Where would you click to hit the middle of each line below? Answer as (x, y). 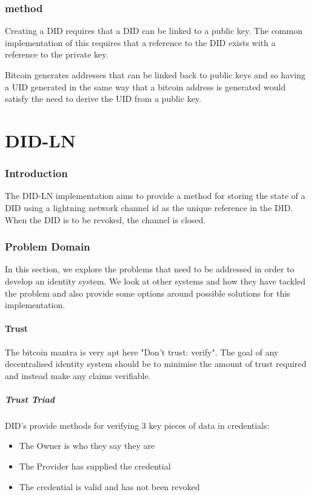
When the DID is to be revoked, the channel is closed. (105, 219)
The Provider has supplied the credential (95, 466)
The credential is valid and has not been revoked (109, 486)
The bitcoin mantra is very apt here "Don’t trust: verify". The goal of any (142, 352)
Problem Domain (48, 247)
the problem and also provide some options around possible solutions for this (148, 293)
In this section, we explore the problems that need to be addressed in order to (150, 269)
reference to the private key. (57, 54)
